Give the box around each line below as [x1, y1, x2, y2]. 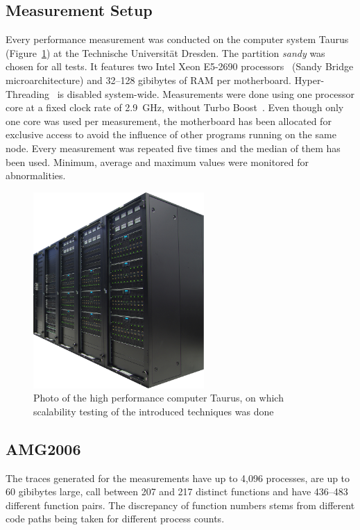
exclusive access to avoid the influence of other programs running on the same [6, 127, 336, 142]
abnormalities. [6, 168, 66, 183]
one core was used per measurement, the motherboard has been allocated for [6, 113, 332, 128]
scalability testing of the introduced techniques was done [33, 404, 274, 418]
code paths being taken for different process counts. [6, 511, 225, 526]
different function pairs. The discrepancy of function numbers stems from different [6, 497, 355, 512]
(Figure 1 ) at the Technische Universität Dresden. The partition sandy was [6, 45, 325, 60]
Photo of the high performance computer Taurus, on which [33, 390, 284, 405]
